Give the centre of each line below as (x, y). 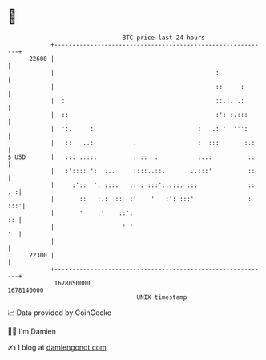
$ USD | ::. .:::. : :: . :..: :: (131, 157)
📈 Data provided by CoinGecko (60, 313)
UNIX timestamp (162, 297)
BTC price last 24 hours (163, 38)
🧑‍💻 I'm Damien (32, 331)
